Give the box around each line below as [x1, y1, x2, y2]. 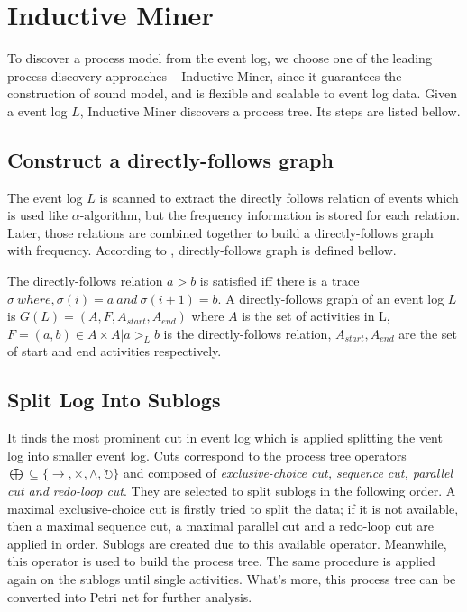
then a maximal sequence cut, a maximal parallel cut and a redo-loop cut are [7, 516, 435, 535]
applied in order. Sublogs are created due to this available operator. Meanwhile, [7, 534, 447, 553]
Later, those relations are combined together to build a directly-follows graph [7, 223, 434, 242]
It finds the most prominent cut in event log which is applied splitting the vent [7, 428, 443, 447]
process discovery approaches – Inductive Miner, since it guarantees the [7, 66, 402, 85]
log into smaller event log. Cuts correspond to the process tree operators [7, 445, 407, 464]
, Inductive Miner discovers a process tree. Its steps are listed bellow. [79, 101, 461, 120]
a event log [7, 101, 68, 120]
